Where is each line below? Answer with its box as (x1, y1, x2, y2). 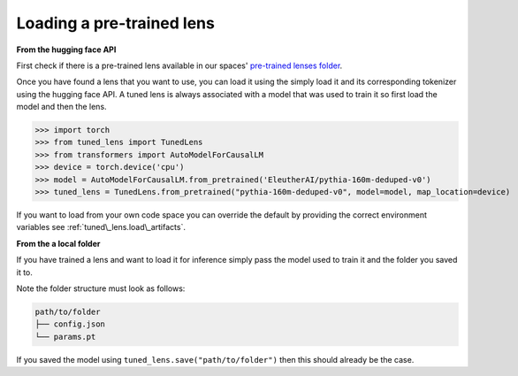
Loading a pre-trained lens (16, 13, 216, 33)
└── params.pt (34, 332, 96, 341)
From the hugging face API (16, 44, 117, 55)
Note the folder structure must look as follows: (16, 283, 186, 294)
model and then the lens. (16, 102, 107, 112)
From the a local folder (16, 238, 101, 249)
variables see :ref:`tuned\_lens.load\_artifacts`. (16, 222, 186, 233)
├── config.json (34, 319, 106, 329)
